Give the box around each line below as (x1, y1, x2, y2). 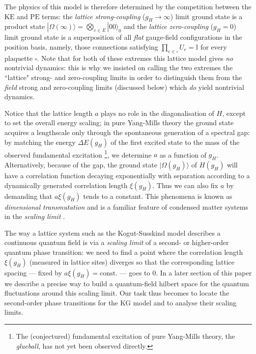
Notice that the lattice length (4, 108, 93, 118)
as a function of (159, 149, 206, 160)
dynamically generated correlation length (4, 180, 128, 190)
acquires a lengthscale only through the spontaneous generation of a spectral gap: (4, 127, 250, 137)
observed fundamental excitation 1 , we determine (4, 148, 152, 160)
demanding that (4, 191, 53, 201)
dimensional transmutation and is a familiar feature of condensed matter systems (4, 201, 248, 212)
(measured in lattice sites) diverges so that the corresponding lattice (29, 256, 234, 267)
